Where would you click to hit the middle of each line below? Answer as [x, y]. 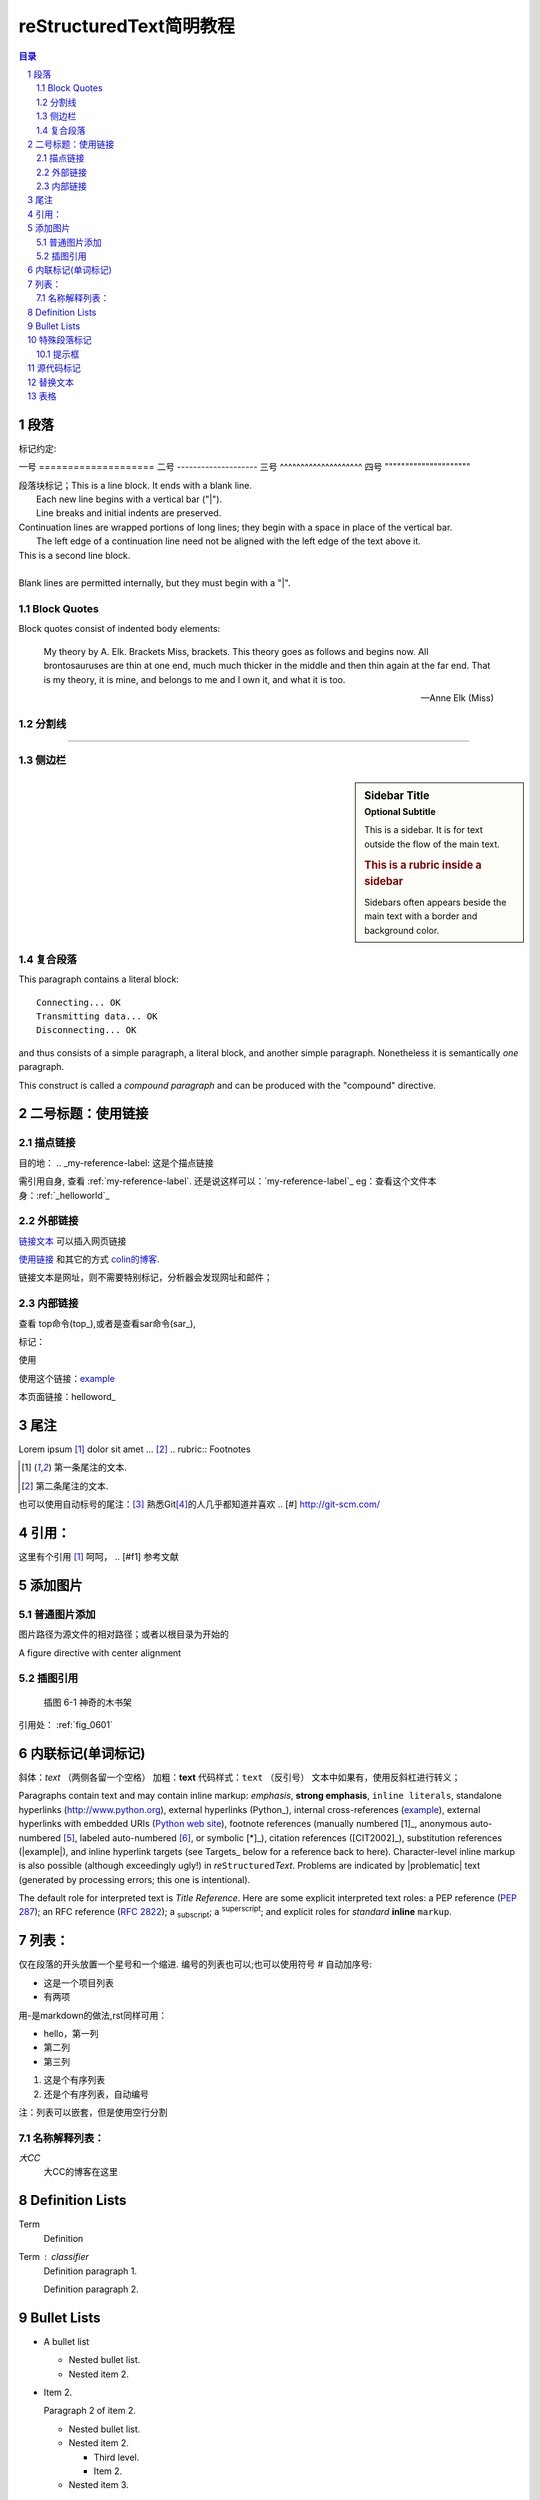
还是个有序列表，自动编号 [96, 2094]
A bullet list [66, 2341]
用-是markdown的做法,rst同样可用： [93, 2015]
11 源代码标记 [54, 368]
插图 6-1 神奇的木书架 [87, 1702]
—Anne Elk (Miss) [457, 698]
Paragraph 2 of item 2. [90, 2411]
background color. [402, 930]
